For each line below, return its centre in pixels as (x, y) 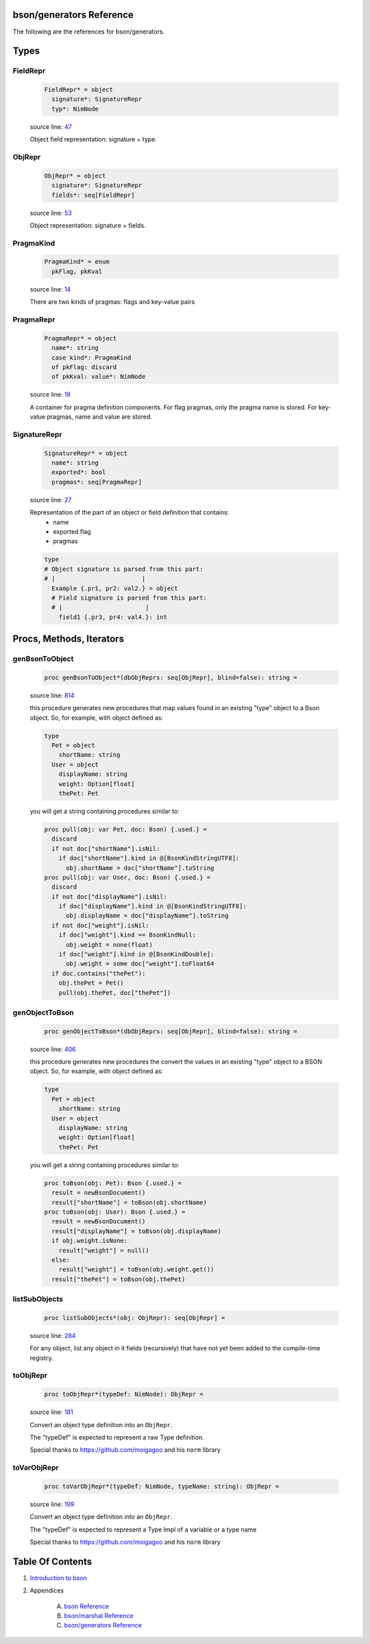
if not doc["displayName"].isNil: (110, 896)
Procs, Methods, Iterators (69, 639)
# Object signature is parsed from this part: (124, 569)
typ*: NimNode (75, 109)
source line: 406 (53, 1049)
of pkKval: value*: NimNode (99, 377)
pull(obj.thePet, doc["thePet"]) (115, 993)
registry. (41, 1358)
